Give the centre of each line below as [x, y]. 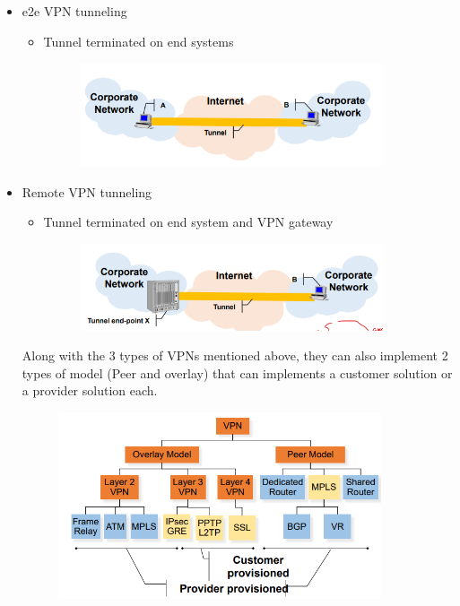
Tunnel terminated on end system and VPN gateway [188, 222]
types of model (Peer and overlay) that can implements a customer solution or [237, 372]
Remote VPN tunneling [87, 191]
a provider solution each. [90, 390]
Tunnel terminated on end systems [139, 41]
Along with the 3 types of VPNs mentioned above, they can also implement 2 [235, 355]
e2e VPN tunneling [74, 11]
